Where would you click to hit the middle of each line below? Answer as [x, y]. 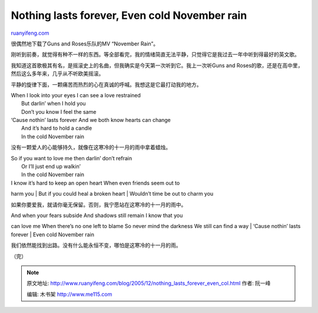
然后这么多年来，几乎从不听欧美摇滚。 [57, 74]
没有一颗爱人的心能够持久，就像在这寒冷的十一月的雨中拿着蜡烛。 [91, 147]
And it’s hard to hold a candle [57, 128]
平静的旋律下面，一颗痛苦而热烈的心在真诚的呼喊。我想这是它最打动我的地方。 [106, 84]
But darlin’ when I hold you [54, 104]
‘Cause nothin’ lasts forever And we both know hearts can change [91, 120]
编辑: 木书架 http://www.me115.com [69, 294]
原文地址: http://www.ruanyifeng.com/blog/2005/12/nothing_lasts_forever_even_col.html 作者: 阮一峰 [149, 284]
